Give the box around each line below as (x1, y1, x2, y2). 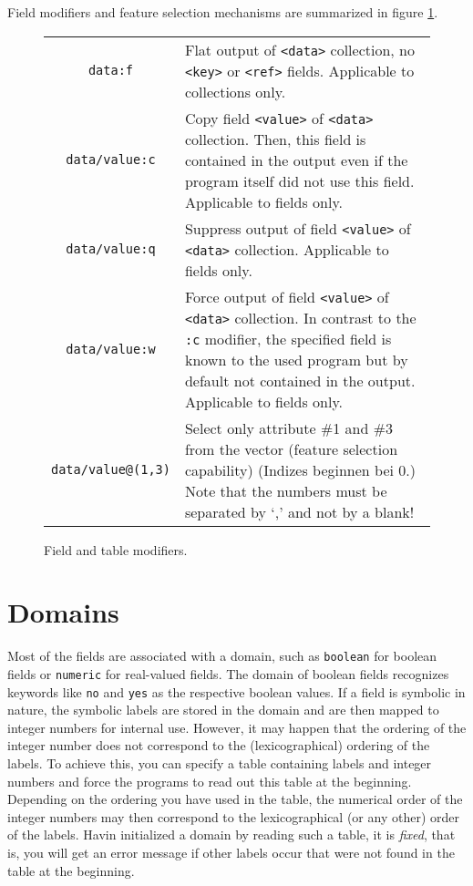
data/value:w (66, 341, 156, 356)
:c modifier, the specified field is (184, 327, 392, 349)
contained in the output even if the (184, 149, 408, 170)
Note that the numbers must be (184, 479, 387, 501)
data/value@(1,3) (51, 462, 170, 478)
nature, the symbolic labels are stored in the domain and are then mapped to (7, 700, 439, 719)
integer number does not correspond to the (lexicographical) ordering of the (7, 736, 430, 755)
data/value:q (66, 242, 156, 257)
